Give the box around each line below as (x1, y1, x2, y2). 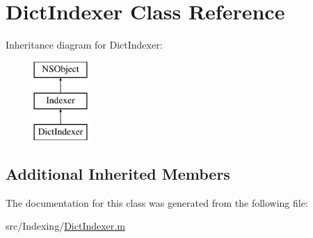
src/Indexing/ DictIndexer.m (6, 219, 125, 233)
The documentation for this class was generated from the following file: (6, 195, 308, 210)
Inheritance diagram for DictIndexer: (6, 37, 163, 52)
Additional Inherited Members (6, 163, 230, 185)
